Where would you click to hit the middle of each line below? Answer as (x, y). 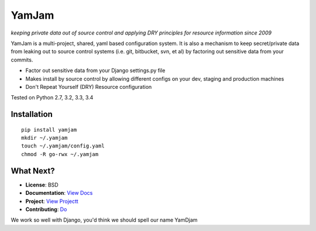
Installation (32, 114)
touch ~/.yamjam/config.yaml (63, 146)
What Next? (33, 170)
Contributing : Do (46, 209)
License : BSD (42, 185)
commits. (22, 60)
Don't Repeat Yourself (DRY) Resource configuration (89, 87)
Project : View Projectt (52, 201)
